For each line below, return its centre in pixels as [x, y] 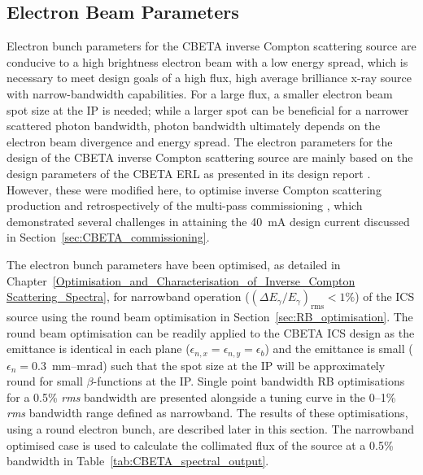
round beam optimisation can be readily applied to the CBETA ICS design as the [211, 332]
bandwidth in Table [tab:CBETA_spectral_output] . [138, 461]
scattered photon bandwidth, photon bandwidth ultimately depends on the [194, 126]
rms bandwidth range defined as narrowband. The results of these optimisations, [207, 413]
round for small [45, 381]
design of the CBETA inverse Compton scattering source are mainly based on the [210, 157]
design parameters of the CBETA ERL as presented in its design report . [189, 173]
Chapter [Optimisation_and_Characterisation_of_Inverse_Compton [181, 280]
